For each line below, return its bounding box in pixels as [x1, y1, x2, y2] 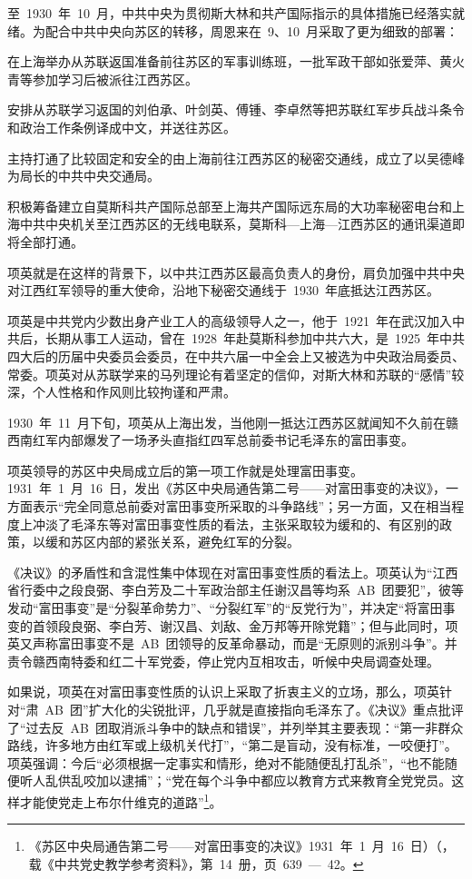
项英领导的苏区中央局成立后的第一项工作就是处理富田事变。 [7, 460, 363, 479]
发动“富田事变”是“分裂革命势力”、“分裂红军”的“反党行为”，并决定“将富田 [7, 598, 443, 617]
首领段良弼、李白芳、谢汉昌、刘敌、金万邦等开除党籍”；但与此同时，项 [32, 616, 458, 635]
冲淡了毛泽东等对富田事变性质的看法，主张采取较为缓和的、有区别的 [32, 514, 439, 533]
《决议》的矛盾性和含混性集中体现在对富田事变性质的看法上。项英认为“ [7, 562, 433, 581]
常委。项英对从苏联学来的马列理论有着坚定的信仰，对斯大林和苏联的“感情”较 [7, 364, 465, 383]
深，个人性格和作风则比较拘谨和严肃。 [7, 382, 236, 401]
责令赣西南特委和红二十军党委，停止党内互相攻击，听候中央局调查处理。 [7, 651, 439, 670]
